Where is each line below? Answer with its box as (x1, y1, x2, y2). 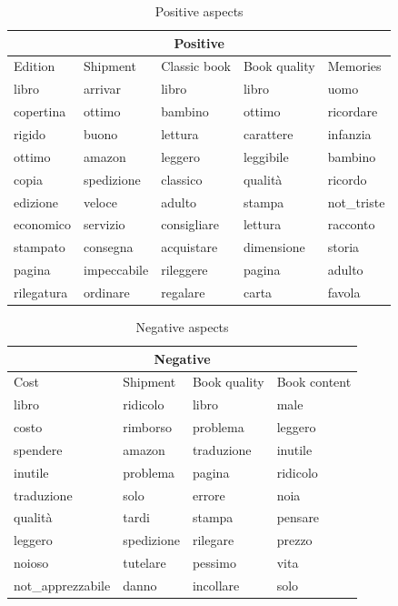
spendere (14, 439, 63, 459)
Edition (14, 56, 55, 76)
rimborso (123, 418, 173, 437)
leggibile (243, 146, 289, 166)
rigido (14, 124, 46, 143)
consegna (84, 237, 134, 257)
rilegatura (14, 282, 68, 301)
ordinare (84, 282, 130, 301)
